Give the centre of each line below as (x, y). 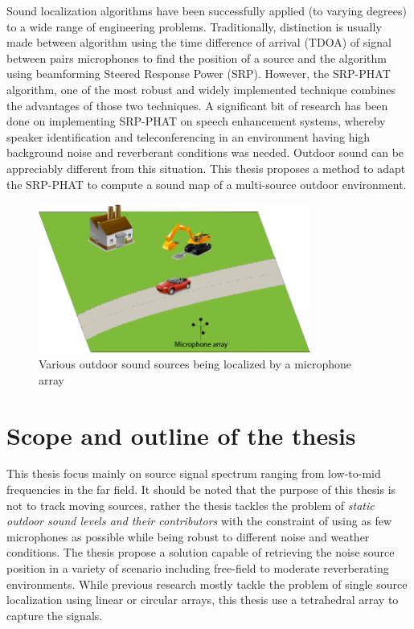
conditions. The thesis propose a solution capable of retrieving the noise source (201, 552)
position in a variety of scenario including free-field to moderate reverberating (198, 568)
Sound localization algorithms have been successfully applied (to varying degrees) (207, 10)
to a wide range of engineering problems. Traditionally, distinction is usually (194, 26)
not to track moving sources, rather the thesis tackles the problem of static (191, 505)
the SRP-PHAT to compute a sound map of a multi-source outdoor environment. (207, 184)
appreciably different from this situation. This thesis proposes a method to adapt (206, 168)
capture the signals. (55, 615)
